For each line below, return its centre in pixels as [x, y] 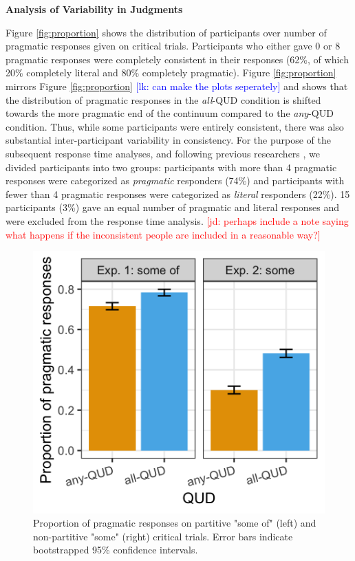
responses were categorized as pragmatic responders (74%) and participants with [175, 180]
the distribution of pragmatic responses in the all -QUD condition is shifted [163, 99]
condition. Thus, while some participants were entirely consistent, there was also [175, 126]
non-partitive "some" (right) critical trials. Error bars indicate [163, 536]
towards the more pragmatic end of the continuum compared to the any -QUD [170, 113]
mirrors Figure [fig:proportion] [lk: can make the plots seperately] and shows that [177, 86]
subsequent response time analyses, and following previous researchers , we [163, 153]
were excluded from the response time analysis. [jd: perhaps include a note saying [177, 220]
